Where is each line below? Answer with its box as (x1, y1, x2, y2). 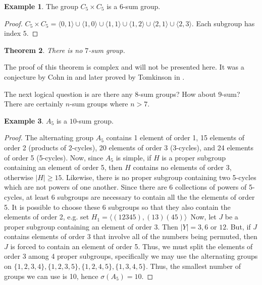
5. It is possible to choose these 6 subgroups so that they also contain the (4, 201, 231, 212)
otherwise (4, 172, 33, 182)
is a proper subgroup (162, 152, 226, 162)
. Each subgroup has (191, 18, 255, 28)
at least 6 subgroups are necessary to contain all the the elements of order (26, 191, 255, 202)
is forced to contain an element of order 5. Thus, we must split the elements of (10, 241, 253, 251)
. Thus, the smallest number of (145, 261, 241, 271)
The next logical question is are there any (4, 88, 133, 99)
